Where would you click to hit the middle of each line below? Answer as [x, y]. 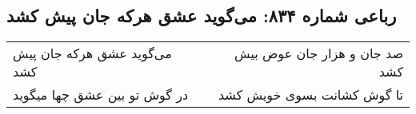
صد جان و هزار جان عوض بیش [319, 53]
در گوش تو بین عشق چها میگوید [101, 95]
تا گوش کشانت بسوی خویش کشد [310, 95]
